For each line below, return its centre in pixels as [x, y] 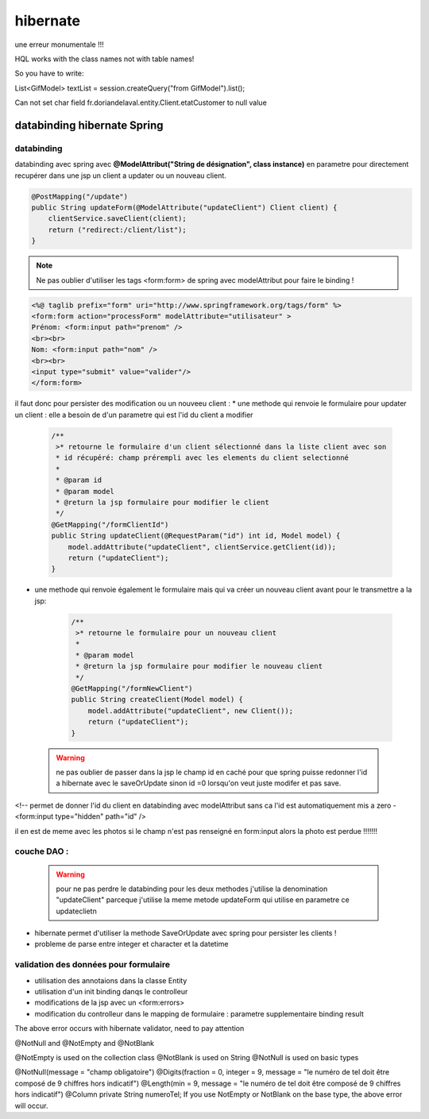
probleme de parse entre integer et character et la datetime [131, 944]
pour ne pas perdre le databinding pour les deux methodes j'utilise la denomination [192, 889]
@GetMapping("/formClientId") [110, 525]
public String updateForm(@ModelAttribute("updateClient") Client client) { [184, 208]
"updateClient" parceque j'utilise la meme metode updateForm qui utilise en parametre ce [203, 900]
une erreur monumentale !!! [59, 44]
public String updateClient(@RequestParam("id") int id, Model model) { [196, 536]
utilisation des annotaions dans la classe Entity [111, 980]
